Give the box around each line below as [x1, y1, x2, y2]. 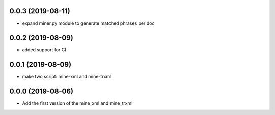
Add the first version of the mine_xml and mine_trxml [22, 100, 133, 106]
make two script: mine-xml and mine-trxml [22, 74, 112, 80]
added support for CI [22, 47, 66, 53]
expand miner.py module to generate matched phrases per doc [22, 20, 155, 26]
